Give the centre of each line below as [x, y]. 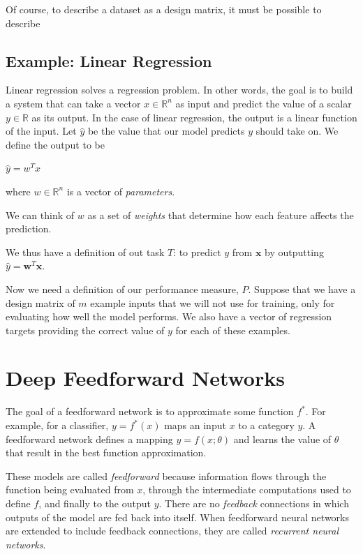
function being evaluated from [70, 489]
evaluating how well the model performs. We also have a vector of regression [169, 316]
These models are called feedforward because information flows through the [166, 476]
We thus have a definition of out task [85, 252]
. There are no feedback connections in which [254, 503]
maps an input [195, 425]
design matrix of [40, 302]
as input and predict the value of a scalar [264, 103]
